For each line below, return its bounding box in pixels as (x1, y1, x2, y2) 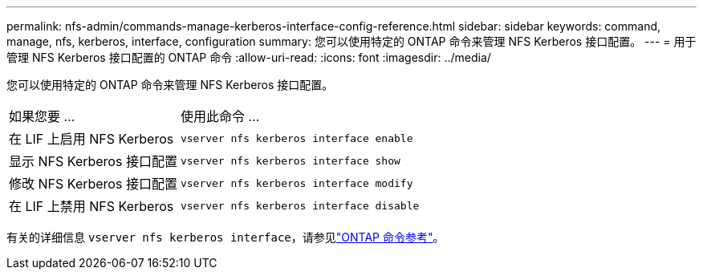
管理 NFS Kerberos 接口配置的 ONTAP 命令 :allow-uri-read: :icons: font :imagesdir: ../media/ (6, 51, 491, 64)
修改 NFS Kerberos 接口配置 (9, 176, 177, 192)
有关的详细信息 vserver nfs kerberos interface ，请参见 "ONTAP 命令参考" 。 (6, 230, 445, 244)
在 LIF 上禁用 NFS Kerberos (9, 198, 174, 214)
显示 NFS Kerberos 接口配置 (9, 153, 177, 169)
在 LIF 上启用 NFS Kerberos (9, 131, 174, 147)
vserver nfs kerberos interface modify (180, 177, 413, 189)
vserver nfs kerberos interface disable (180, 199, 420, 212)
